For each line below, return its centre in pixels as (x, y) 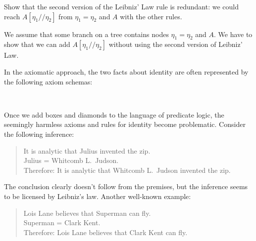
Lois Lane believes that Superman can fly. (87, 213)
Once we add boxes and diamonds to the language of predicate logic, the (114, 114)
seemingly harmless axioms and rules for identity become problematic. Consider (125, 124)
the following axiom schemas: (48, 81)
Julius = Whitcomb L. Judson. (71, 160)
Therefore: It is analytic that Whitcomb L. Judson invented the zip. (127, 170)
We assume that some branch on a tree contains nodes (86, 34)
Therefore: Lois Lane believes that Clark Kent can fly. (105, 232)
